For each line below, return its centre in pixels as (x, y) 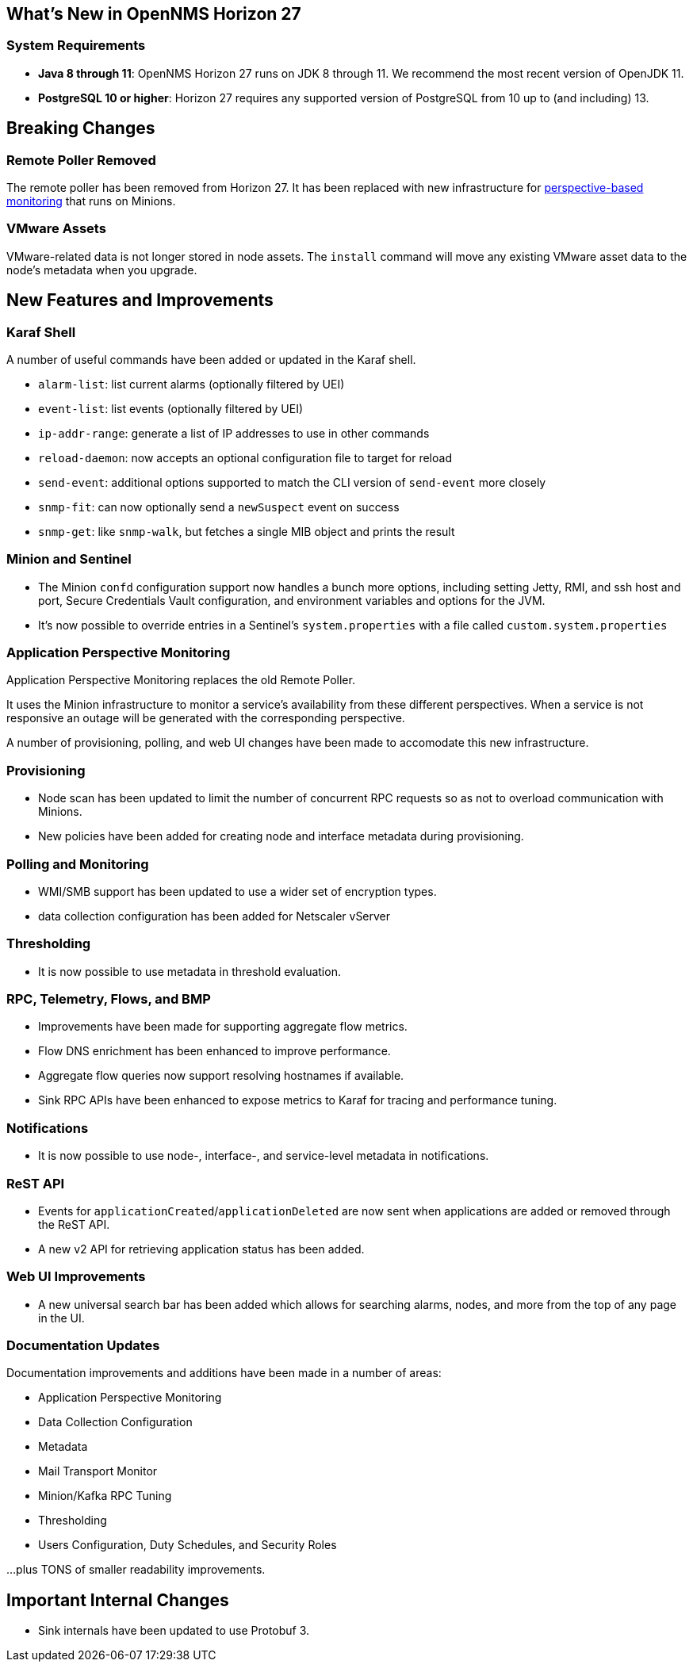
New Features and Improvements (140, 300)
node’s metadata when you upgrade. (102, 270)
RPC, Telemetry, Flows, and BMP (109, 999)
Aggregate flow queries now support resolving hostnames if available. (221, 1076)
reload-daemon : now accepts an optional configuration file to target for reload (245, 457)
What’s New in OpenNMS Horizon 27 (154, 14)
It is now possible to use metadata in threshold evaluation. (190, 971)
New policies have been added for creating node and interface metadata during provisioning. (281, 836)
